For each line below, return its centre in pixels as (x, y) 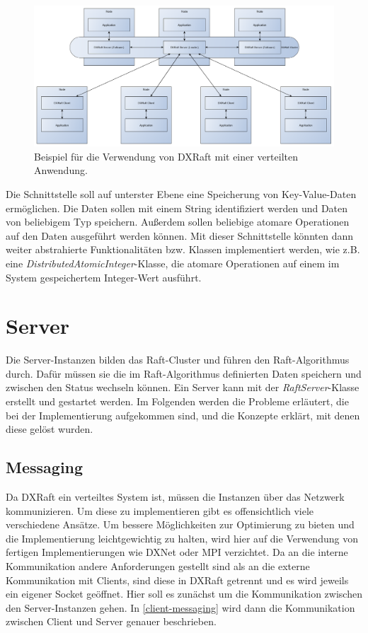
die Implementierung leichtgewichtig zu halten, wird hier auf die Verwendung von (182, 538)
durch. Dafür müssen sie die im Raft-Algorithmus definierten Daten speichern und (184, 373)
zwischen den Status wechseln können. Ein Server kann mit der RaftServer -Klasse (183, 387)
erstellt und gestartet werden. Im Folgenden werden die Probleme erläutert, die (177, 401)
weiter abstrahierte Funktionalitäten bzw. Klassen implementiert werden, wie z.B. (183, 249)
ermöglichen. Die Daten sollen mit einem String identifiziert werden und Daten (177, 208)
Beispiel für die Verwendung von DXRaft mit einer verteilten (166, 156)
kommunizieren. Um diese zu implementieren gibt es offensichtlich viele (160, 510)
